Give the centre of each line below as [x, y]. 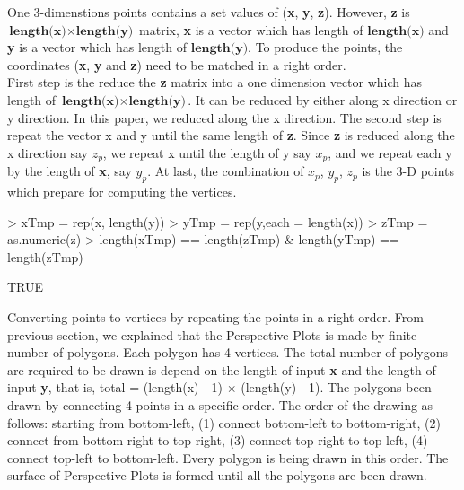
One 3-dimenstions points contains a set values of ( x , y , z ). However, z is [209, 12]
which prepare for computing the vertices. [122, 191]
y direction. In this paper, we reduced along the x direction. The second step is [224, 117]
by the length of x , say [70, 171]
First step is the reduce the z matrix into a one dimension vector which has [215, 82]
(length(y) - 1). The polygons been [336, 387]
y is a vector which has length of [97, 47]
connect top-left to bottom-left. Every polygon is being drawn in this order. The [228, 457]
